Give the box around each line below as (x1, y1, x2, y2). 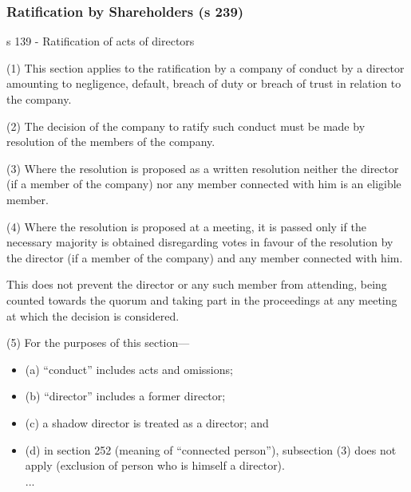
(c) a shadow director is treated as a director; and (25, 414, 269, 431)
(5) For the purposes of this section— (6, 334, 190, 351)
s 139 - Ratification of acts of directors (6, 33, 195, 49)
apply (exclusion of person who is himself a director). (25, 457, 285, 474)
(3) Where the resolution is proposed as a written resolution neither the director (6, 159, 399, 176)
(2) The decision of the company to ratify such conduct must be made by (6, 117, 366, 134)
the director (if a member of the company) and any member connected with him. (6, 249, 403, 266)
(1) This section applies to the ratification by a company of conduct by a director (6, 59, 405, 76)
